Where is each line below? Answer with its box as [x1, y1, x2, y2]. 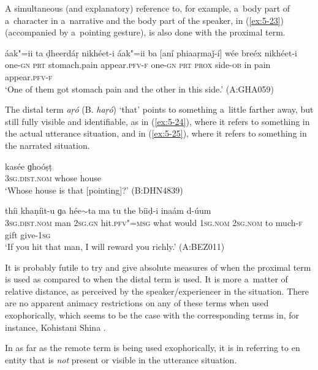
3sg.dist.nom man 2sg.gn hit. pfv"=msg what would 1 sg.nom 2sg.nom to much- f [5, 216, 303, 228]
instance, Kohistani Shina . [5, 320, 106, 333]
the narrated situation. [5, 138, 90, 151]
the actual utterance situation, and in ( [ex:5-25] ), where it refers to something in [5, 127, 307, 140]
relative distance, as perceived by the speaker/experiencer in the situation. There [5, 284, 309, 297]
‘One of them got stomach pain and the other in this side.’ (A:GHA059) [5, 82, 274, 95]
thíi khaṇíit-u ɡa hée [5, 204, 81, 217]
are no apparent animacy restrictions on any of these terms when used [5, 296, 269, 309]
